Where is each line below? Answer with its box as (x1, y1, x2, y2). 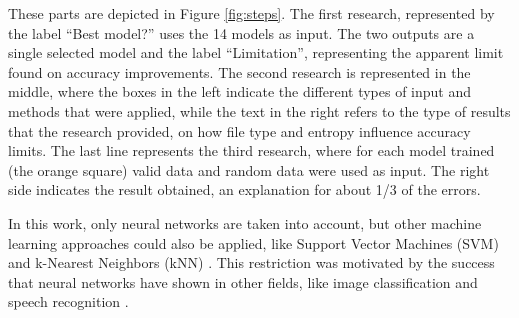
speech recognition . (8, 291, 129, 312)
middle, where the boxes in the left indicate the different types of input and (8, 81, 472, 102)
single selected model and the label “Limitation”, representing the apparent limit (8, 42, 504, 63)
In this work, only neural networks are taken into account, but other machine (8, 212, 482, 233)
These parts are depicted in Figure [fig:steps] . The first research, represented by (8, 3, 495, 23)
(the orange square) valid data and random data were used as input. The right (8, 159, 490, 180)
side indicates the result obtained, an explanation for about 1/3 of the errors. (8, 179, 481, 200)
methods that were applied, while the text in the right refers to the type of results (8, 100, 511, 121)
